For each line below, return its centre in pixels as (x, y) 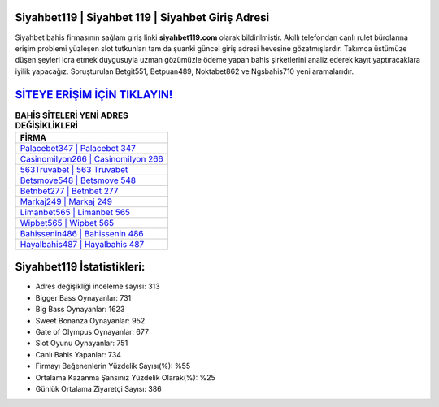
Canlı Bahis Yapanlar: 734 (78, 354)
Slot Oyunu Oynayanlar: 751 (82, 343)
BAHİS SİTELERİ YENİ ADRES (72, 115)
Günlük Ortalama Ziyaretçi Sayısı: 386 (98, 389)
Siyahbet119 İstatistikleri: (80, 267)
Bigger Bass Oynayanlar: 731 (83, 297)
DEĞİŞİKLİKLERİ (47, 125)
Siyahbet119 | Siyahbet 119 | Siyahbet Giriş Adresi (142, 17)
